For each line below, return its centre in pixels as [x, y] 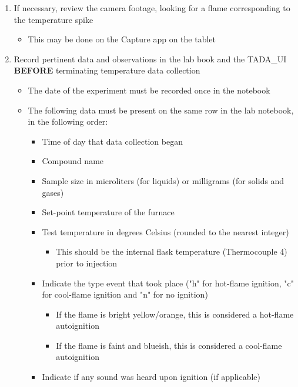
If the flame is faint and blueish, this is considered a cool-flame [169, 345]
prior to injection [87, 263]
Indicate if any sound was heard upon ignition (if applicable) [151, 377]
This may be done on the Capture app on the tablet [122, 39]
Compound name [73, 161]
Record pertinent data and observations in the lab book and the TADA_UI [150, 59]
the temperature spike [53, 19]
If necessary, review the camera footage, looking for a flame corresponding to [152, 8]
